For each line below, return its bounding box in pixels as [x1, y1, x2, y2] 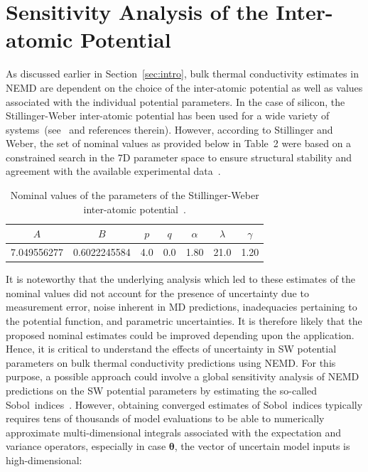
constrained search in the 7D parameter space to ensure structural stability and [6, 149, 352, 164]
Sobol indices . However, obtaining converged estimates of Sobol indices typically [6, 397, 363, 412]
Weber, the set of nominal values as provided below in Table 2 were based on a [6, 136, 352, 151]
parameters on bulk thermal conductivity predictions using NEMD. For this [6, 355, 336, 370]
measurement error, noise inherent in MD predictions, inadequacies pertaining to [6, 299, 357, 314]
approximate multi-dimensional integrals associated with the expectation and [6, 424, 342, 439]
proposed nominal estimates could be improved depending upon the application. [6, 327, 355, 342]
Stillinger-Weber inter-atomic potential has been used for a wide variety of [6, 108, 330, 123]
